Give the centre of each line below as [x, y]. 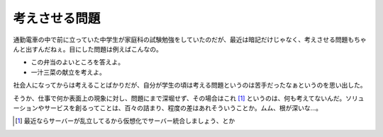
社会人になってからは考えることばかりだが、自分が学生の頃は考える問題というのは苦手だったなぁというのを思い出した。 [190, 85]
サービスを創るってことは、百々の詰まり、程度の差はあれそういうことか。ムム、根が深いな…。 [183, 108]
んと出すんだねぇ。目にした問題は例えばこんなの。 [88, 49]
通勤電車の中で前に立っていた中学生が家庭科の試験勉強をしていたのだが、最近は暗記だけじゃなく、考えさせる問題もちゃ [190, 40]
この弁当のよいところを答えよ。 [77, 62]
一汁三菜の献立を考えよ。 [68, 72]
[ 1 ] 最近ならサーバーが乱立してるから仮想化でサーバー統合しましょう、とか [125, 121]
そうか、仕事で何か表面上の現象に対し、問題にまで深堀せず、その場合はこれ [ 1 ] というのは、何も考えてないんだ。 [179, 98]
